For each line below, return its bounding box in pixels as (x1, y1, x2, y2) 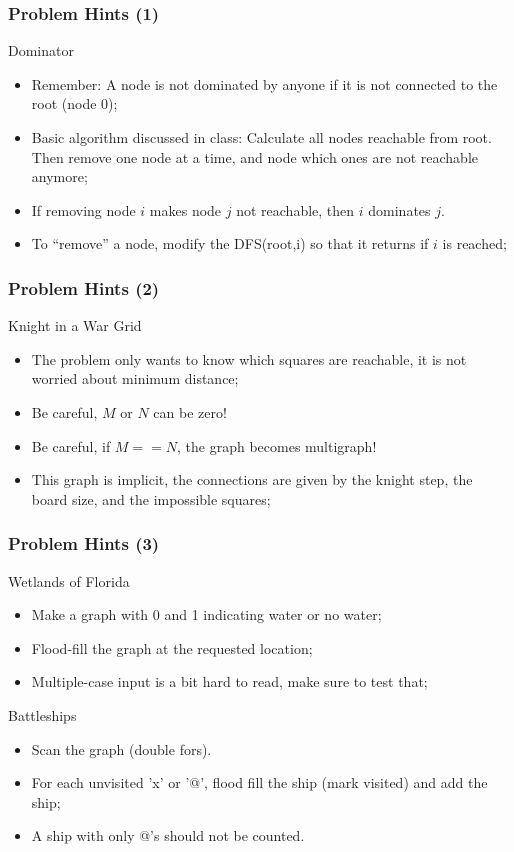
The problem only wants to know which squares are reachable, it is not (31, 348, 467, 369)
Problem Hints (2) (8, 275, 160, 300)
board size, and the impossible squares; (31, 488, 271, 509)
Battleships (8, 704, 77, 725)
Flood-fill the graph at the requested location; (31, 637, 313, 658)
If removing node (31, 199, 136, 220)
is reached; (442, 233, 507, 254)
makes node (149, 199, 222, 220)
